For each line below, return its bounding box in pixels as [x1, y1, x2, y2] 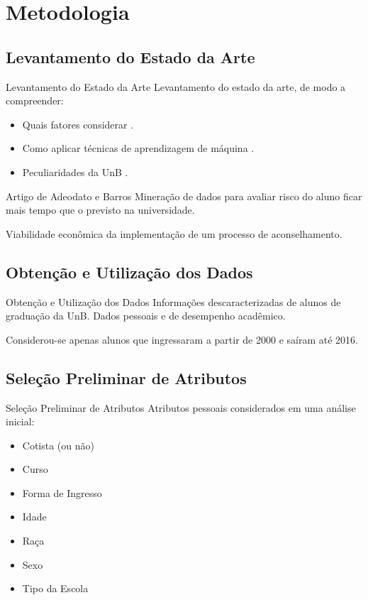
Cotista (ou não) [22, 437, 94, 452]
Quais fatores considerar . [22, 116, 134, 131]
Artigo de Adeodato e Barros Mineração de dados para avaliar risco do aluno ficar [6, 188, 362, 203]
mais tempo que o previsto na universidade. [6, 202, 195, 217]
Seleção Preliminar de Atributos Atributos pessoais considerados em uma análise [6, 400, 356, 415]
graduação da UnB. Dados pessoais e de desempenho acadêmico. [6, 308, 286, 323]
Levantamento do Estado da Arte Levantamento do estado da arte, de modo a [6, 79, 346, 94]
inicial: [6, 414, 35, 429]
